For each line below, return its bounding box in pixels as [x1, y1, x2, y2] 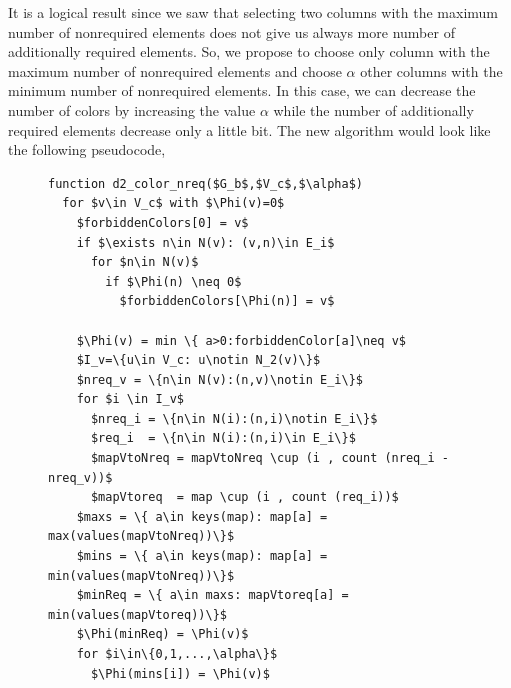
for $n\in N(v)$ [90, 255, 199, 270]
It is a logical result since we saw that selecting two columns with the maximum [8, 2, 499, 22]
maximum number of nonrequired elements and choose [8, 60, 342, 81]
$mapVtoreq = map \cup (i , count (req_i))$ [90, 490, 399, 505]
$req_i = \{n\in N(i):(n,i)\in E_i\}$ [90, 431, 356, 446]
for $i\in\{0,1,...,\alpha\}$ [76, 647, 278, 661]
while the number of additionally [273, 99, 474, 120]
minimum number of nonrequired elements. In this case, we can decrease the [8, 80, 476, 101]
